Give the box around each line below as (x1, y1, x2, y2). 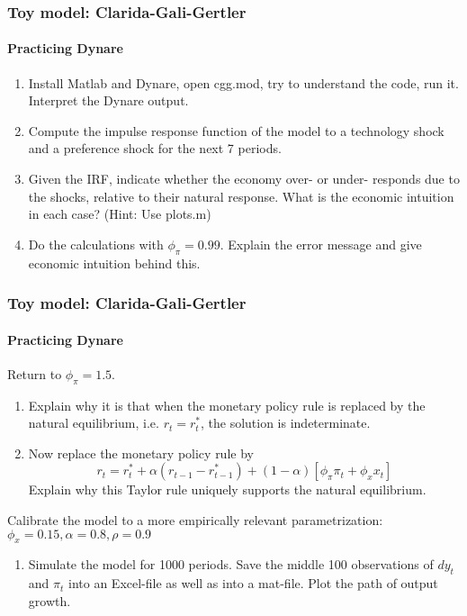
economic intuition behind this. (28, 253, 201, 272)
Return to (7, 364, 62, 383)
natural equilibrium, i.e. (28, 413, 159, 432)
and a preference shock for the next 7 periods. (28, 139, 282, 158)
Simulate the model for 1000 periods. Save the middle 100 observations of (28, 555, 434, 574)
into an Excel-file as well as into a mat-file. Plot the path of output (68, 574, 438, 593)
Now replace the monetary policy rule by (28, 443, 254, 462)
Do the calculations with (28, 234, 164, 253)
